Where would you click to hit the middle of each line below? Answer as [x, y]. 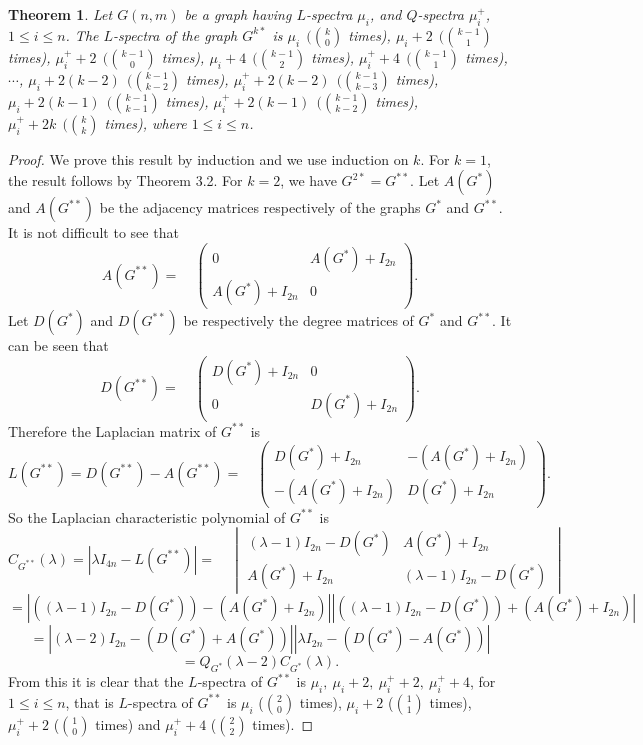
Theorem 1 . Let [60, 14]
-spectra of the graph [175, 34]
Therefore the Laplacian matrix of [112, 430]
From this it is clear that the [96, 681]
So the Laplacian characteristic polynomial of [147, 516]
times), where [145, 122]
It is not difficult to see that [93, 232]
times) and [128, 723]
